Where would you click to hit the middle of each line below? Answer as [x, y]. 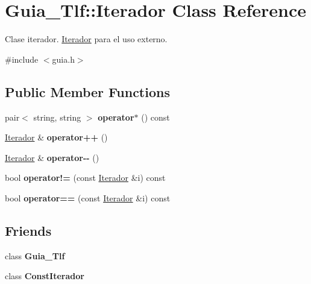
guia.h [63, 59]
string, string [57, 117]
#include [22, 59]
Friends [28, 230]
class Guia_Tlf [35, 255]
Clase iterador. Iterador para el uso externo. [86, 39]
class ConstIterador [45, 276]
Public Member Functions [87, 91]
